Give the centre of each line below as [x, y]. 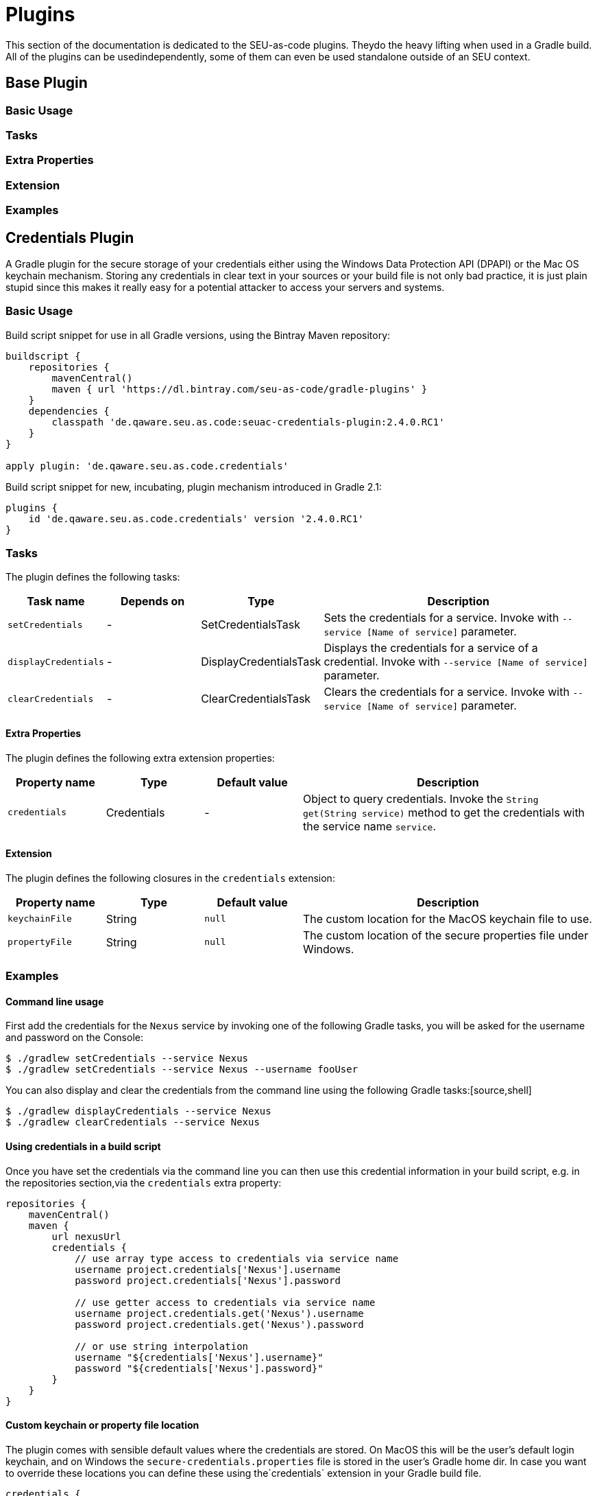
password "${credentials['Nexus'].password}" [199, 1368]
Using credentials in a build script [83, 1147]
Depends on [153, 601]
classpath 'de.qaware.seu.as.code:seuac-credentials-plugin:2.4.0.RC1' [248, 422]
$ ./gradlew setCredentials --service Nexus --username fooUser [182, 1070]
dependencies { [69, 411]
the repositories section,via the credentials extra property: [144, 1182]
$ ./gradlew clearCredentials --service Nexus [133, 1122]
